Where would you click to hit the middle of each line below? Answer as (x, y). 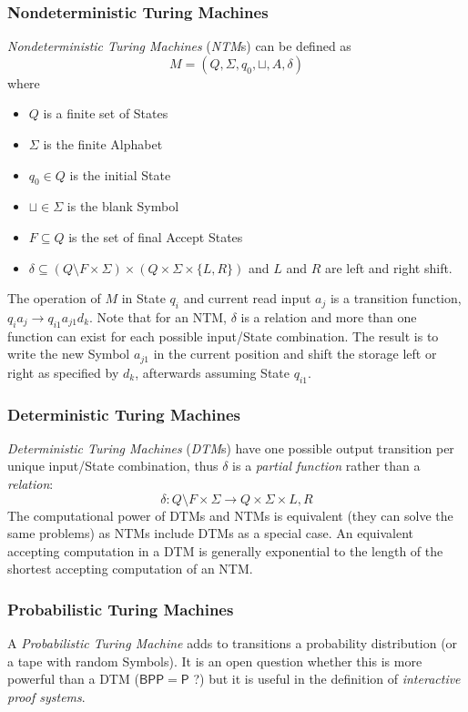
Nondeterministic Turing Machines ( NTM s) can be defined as (179, 46)
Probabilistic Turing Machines (121, 609)
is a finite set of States (106, 113)
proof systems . (46, 696)
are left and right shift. (388, 267)
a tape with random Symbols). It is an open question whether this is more (215, 661)
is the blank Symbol (123, 206)
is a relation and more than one (329, 316)
